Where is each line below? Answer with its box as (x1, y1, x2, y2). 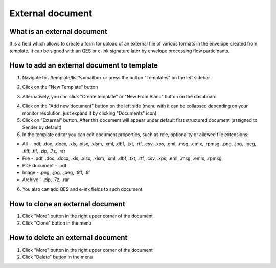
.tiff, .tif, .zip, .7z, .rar (22, 148, 66, 154)
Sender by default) (22, 124, 62, 130)
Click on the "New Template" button (22, 84, 98, 90)
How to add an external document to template (9, 61, 158, 70)
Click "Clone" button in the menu (22, 220, 91, 226)
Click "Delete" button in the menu (22, 254, 93, 260)
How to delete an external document (9, 233, 128, 242)
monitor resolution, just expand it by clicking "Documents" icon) (22, 110, 157, 116)
